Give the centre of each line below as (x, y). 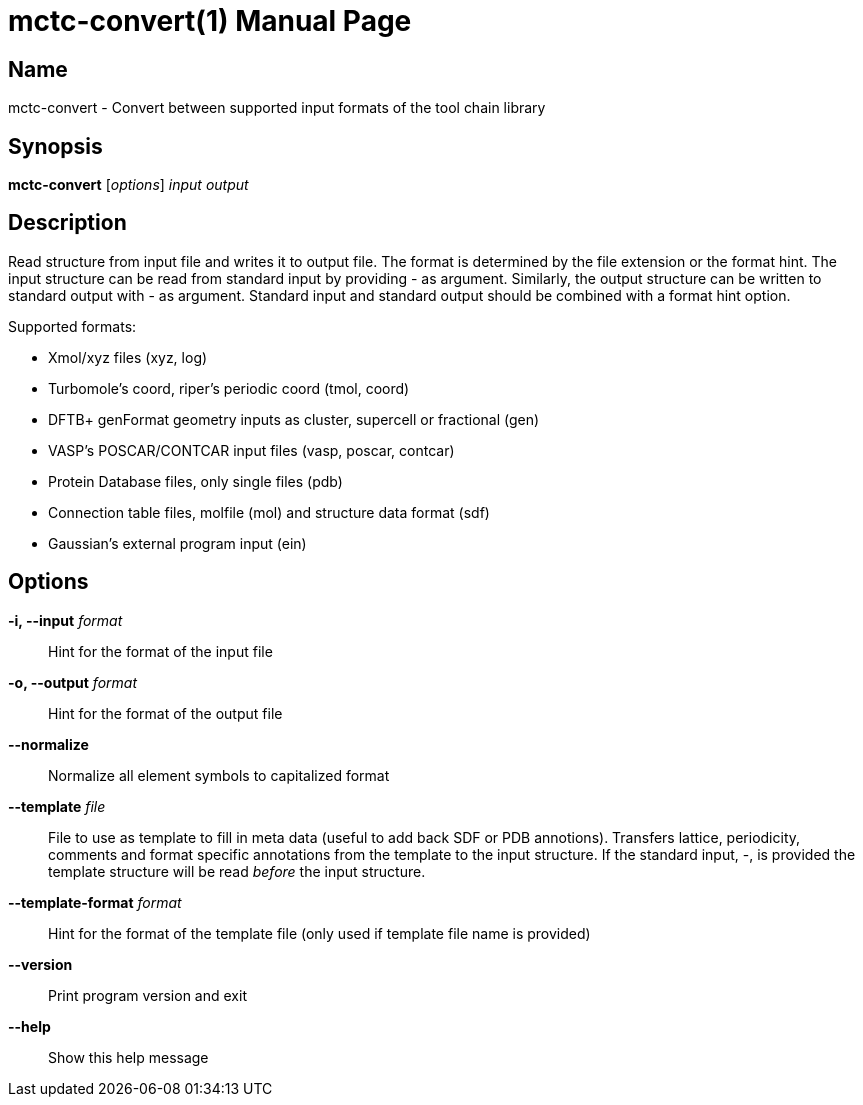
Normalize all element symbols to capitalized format (219, 775)
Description (67, 223)
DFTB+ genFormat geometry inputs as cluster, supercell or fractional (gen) (294, 419)
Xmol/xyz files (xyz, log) (128, 357)
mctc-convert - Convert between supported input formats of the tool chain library (277, 108)
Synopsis (55, 146)
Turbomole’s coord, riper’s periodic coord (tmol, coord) (229, 388)
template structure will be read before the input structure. (237, 871)
